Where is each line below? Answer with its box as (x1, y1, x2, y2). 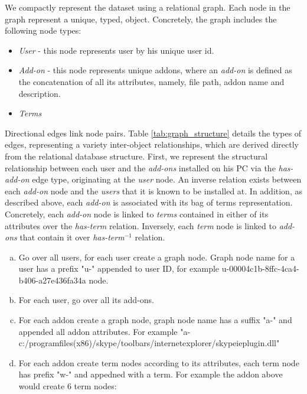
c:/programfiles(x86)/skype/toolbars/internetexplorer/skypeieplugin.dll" (18, 337, 280, 349)
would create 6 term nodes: (18, 380, 117, 392)
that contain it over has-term (19, 231, 125, 243)
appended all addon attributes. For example (18, 325, 178, 337)
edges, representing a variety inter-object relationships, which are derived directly (5, 138, 299, 151)
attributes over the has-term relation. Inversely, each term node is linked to (5, 219, 276, 232)
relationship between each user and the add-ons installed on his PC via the (5, 161, 276, 174)
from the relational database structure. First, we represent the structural (5, 149, 268, 162)
